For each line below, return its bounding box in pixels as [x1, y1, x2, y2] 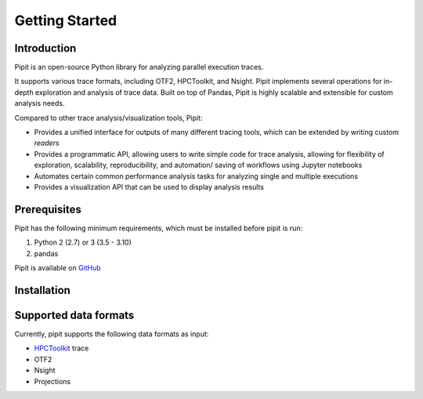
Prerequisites [14, 202, 81, 216]
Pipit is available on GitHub [14, 263, 101, 273]
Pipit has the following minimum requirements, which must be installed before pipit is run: [14, 223, 303, 233]
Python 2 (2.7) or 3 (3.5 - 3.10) [34, 238, 132, 247]
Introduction [14, 42, 77, 55]
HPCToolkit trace [34, 343, 89, 353]
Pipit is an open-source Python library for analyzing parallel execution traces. [14, 63, 264, 72]
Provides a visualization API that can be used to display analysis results [34, 182, 264, 191]
